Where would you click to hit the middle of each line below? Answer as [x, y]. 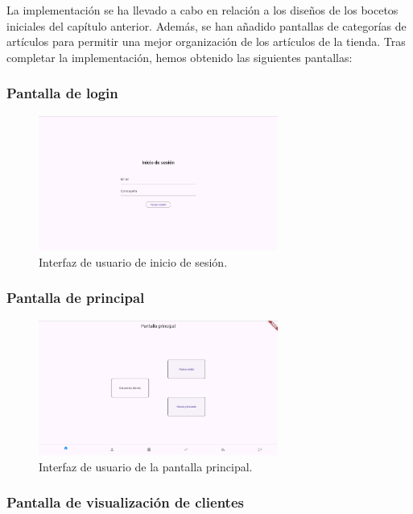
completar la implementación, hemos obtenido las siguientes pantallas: [180, 57]
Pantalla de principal [76, 298]
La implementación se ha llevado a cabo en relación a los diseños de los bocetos [202, 10]
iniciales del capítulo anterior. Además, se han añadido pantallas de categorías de [206, 25]
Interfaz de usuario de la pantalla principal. [146, 466]
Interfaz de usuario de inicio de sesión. [133, 261]
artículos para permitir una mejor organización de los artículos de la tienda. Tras [206, 41]
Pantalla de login [62, 93]
